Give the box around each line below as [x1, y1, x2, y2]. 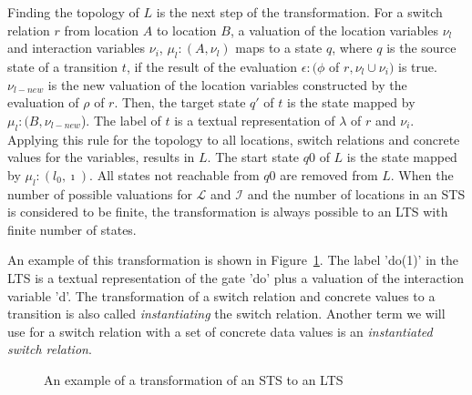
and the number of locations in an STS [247, 184, 466, 203]
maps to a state [235, 38, 323, 57]
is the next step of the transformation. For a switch [156, 3, 443, 21]
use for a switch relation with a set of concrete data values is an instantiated [7, 321, 433, 340]
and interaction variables [7, 38, 146, 57]
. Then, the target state [114, 93, 246, 112]
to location [156, 20, 217, 39]
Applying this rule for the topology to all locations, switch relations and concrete [7, 129, 460, 148]
